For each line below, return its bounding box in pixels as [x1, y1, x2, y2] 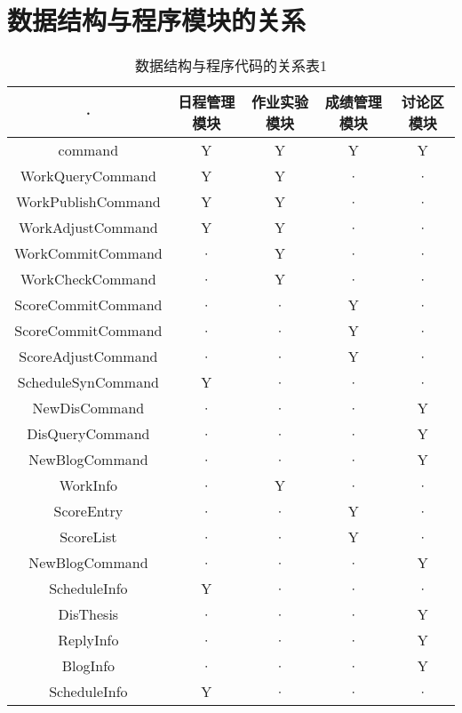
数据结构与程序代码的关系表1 [134, 55, 327, 76]
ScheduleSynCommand [17, 372, 159, 393]
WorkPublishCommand [16, 191, 161, 212]
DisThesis [58, 604, 119, 625]
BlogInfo [61, 655, 115, 677]
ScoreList [60, 526, 117, 548]
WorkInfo [59, 475, 118, 496]
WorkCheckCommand [20, 268, 156, 290]
